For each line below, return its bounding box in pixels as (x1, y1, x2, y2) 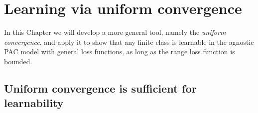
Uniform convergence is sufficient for (4, 80, 197, 96)
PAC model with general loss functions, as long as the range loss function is (4, 46, 235, 57)
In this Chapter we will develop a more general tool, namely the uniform (4, 27, 226, 37)
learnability (4, 95, 64, 111)
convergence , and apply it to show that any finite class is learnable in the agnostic (4, 36, 254, 47)
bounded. (4, 56, 32, 66)
